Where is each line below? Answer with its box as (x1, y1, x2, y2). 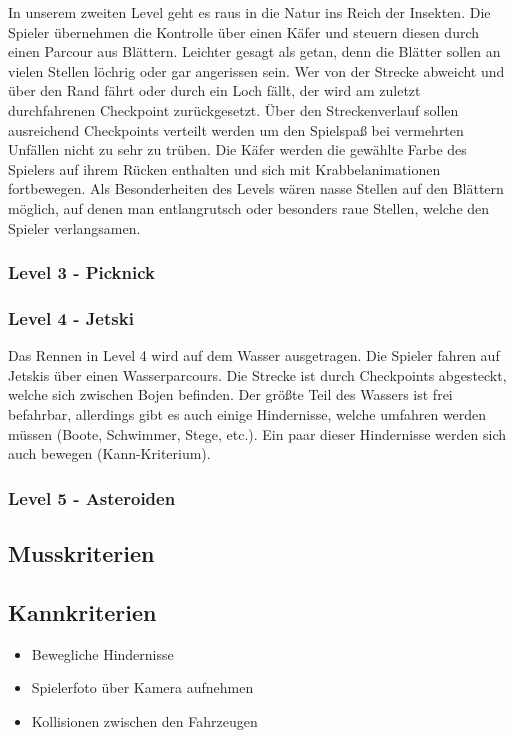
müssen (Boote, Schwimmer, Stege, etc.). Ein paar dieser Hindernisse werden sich (8, 423, 506, 444)
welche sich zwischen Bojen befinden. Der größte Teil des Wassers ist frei (8, 384, 453, 405)
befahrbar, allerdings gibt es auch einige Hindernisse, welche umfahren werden (8, 403, 487, 424)
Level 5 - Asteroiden (8, 485, 176, 510)
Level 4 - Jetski (8, 305, 134, 330)
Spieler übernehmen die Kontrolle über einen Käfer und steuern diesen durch (8, 21, 480, 42)
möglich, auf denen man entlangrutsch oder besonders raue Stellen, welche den (8, 197, 490, 218)
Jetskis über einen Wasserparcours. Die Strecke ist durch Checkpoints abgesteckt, (8, 364, 507, 385)
